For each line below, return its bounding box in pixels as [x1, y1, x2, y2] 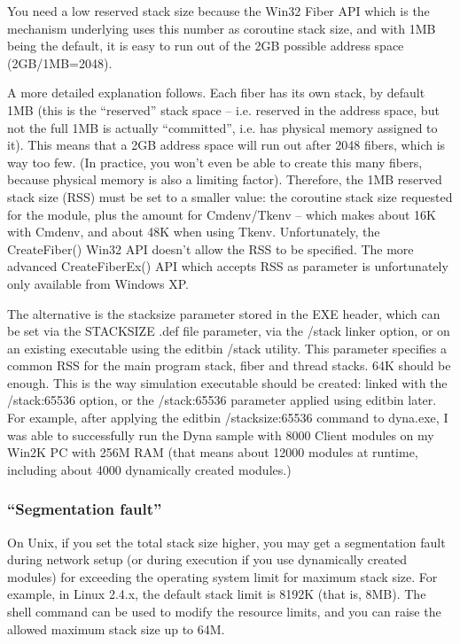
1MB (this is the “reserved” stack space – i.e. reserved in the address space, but [7, 100, 440, 119]
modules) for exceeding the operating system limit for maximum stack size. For [7, 567, 438, 586]
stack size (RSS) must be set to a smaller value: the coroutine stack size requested [7, 187, 453, 206]
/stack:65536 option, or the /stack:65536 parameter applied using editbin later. [7, 391, 437, 409]
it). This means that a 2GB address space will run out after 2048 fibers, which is [7, 136, 446, 154]
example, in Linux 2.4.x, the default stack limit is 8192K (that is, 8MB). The [7, 585, 426, 603]
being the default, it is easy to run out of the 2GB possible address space [7, 36, 404, 55]
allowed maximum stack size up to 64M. [7, 619, 225, 638]
